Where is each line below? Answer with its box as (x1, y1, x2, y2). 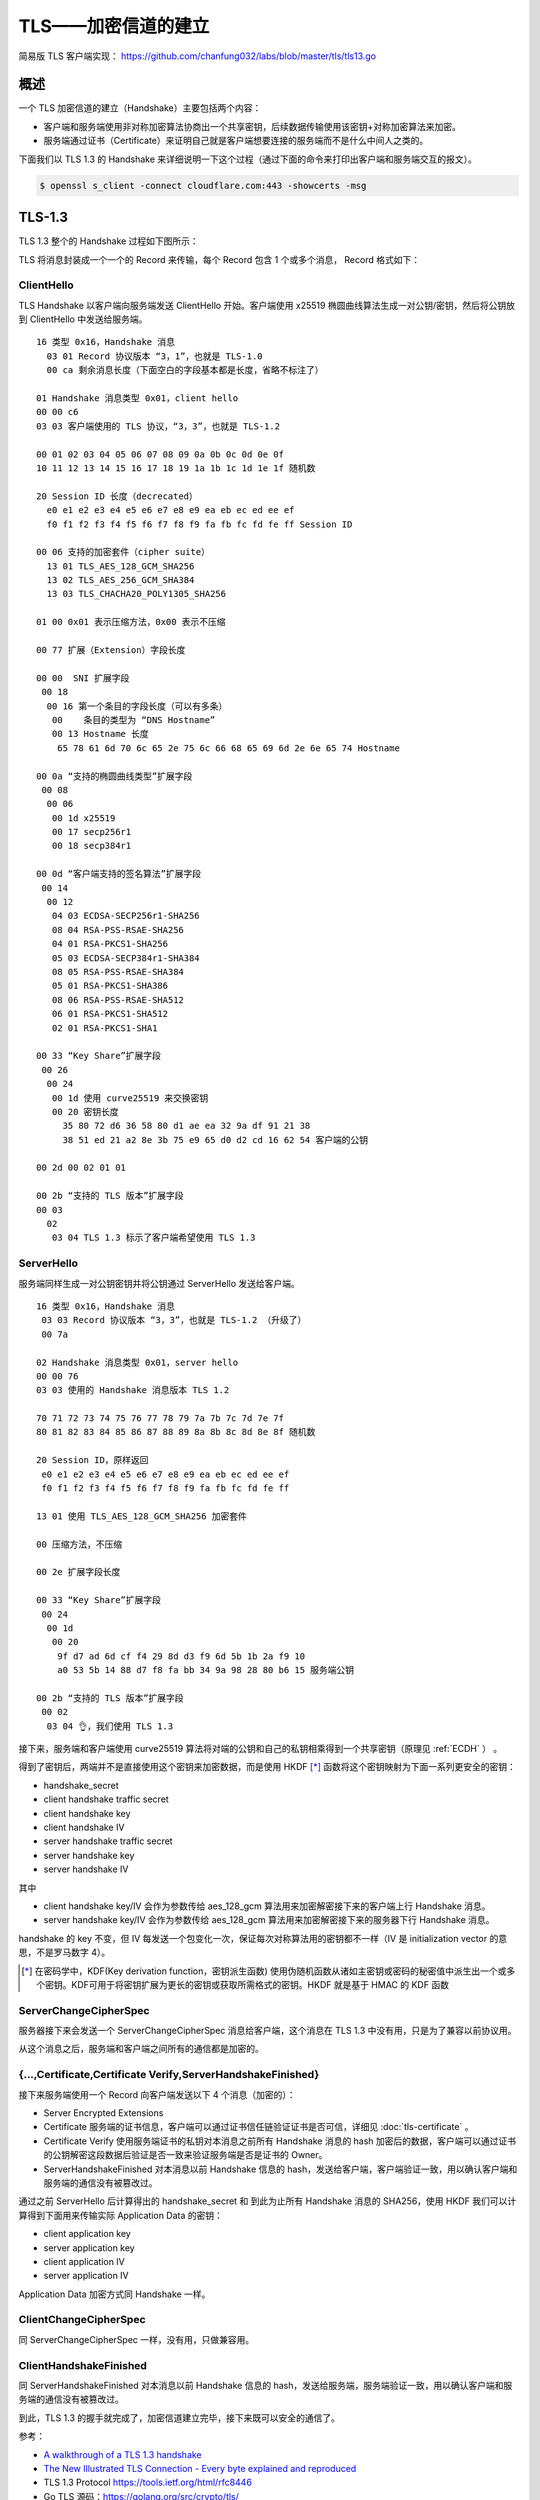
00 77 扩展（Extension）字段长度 (36, 645, 186, 656)
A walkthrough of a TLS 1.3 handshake (43, 2448, 202, 2460)
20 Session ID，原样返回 (36, 1455, 149, 1466)
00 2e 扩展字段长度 (36, 1566, 121, 1578)
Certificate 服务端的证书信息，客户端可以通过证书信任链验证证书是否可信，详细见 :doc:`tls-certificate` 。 (43, 2121, 474, 2133)
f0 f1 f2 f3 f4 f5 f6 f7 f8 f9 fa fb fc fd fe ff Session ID (46, 518, 353, 530)
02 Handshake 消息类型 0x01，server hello (36, 1356, 239, 1368)
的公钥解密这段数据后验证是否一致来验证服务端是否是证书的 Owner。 (43, 2149, 328, 2161)
